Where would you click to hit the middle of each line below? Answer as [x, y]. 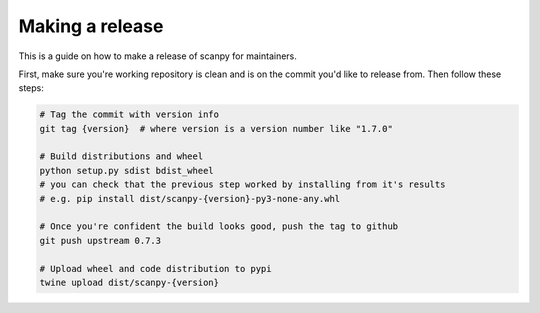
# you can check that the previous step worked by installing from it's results [242, 184]
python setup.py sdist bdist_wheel [126, 170]
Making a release [91, 26]
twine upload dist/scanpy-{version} [129, 282]
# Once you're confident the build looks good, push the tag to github [219, 226]
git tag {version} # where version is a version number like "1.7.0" [216, 128]
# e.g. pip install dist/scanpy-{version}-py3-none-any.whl [190, 198]
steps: [31, 88]
